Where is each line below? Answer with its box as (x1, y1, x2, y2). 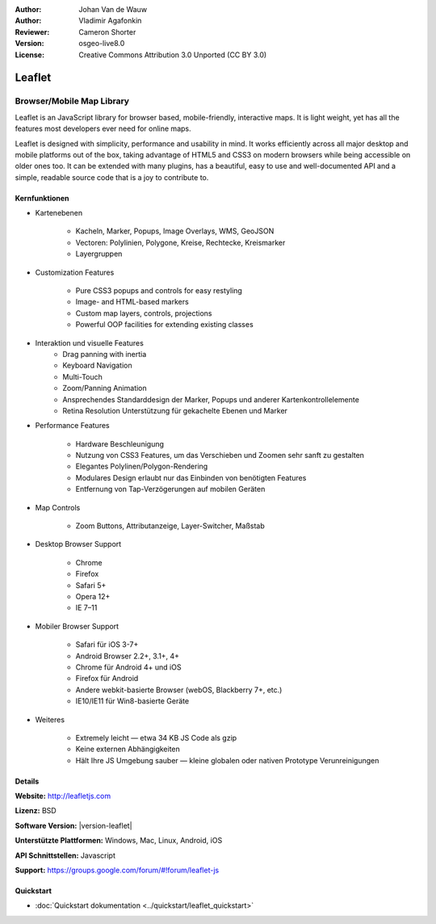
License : (15, 49, 44, 60)
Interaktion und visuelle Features (35, 338, 145, 347)
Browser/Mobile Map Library (15, 95, 129, 107)
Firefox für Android (75, 674, 139, 683)
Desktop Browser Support (35, 540, 122, 549)
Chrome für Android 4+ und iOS (75, 662, 182, 672)
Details (15, 776, 40, 786)
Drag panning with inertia (62, 349, 147, 359)
